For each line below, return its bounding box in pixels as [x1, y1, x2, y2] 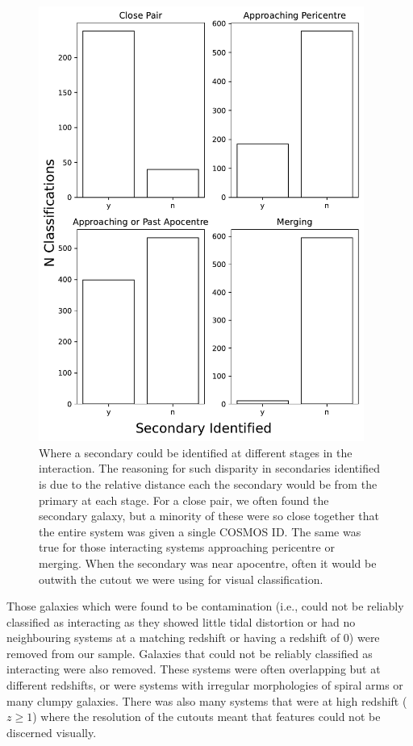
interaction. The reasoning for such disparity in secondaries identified [39, 460, 380, 477]
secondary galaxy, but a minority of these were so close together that [39, 507, 379, 524]
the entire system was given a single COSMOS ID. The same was [39, 523, 361, 540]
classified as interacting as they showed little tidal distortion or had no [6, 613, 356, 630]
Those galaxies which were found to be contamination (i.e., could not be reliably [6, 598, 404, 615]
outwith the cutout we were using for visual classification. [39, 570, 323, 587]
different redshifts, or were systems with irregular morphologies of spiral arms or [6, 677, 403, 694]
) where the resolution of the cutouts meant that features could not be [32, 708, 381, 725]
